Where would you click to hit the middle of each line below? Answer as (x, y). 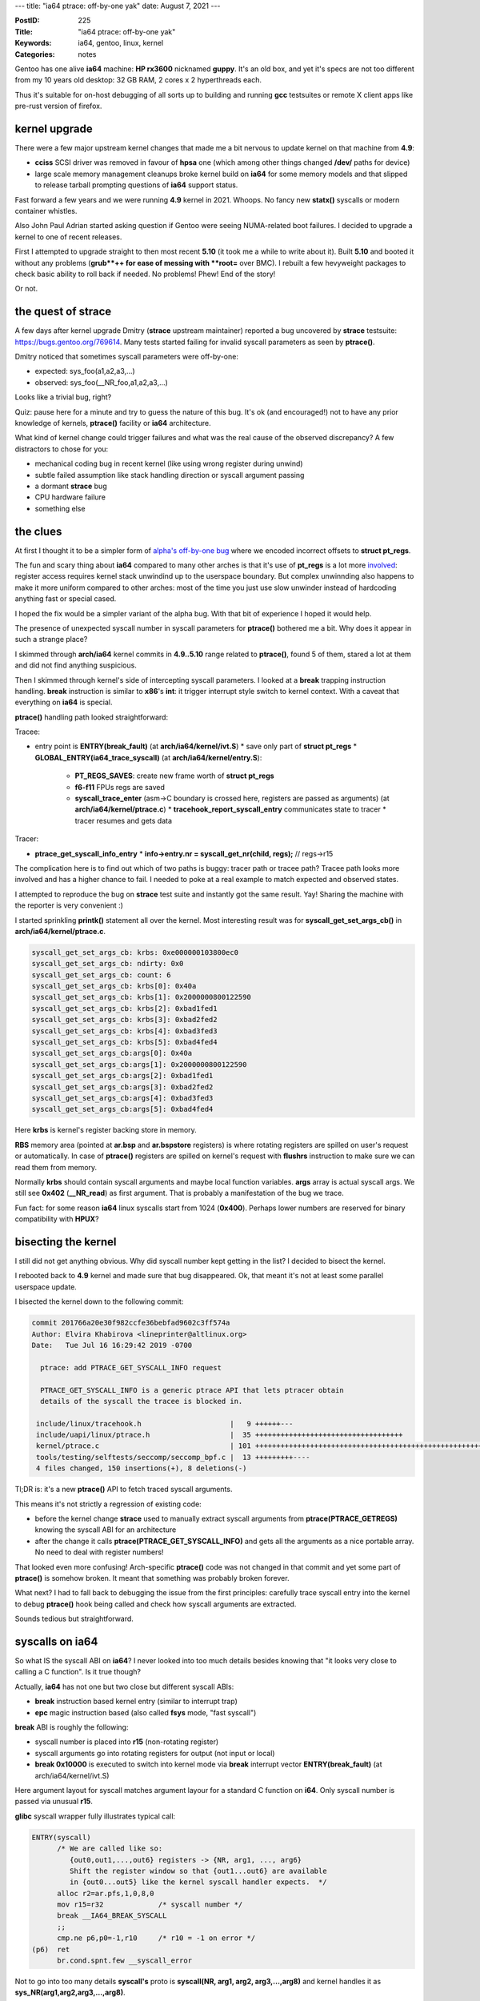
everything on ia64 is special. (64, 702)
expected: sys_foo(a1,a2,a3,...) (85, 371)
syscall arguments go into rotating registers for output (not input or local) (155, 1753)
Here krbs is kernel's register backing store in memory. (106, 1130)
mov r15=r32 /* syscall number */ (150, 1905)
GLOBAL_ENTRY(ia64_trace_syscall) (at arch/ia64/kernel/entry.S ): (148, 757)
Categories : (35, 54)
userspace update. (46, 1287)
